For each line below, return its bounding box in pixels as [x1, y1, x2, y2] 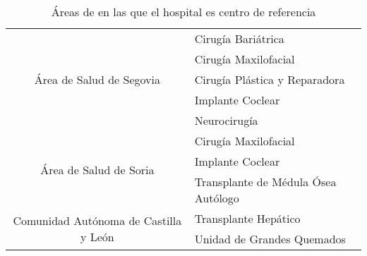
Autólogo [194, 190, 239, 206]
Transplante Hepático [194, 210, 301, 226]
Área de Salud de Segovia [34, 71, 160, 87]
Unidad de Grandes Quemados [194, 231, 346, 247]
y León [80, 228, 114, 245]
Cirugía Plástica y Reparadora [194, 71, 345, 87]
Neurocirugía [194, 112, 258, 128]
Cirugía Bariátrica [194, 30, 284, 47]
